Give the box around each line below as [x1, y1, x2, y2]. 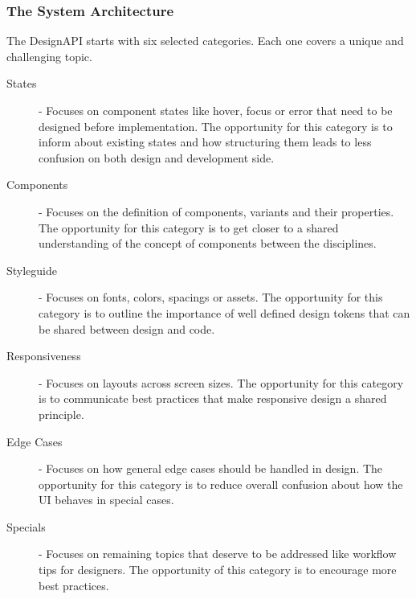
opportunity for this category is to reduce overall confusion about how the [39, 475, 403, 492]
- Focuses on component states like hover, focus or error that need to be [39, 102, 393, 118]
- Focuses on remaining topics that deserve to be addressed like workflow [39, 545, 397, 562]
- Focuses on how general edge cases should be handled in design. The [39, 460, 383, 477]
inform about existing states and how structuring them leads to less [39, 133, 372, 150]
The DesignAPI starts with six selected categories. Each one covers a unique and [6, 32, 404, 49]
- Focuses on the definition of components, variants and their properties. [39, 203, 394, 219]
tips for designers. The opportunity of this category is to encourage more [39, 561, 397, 578]
